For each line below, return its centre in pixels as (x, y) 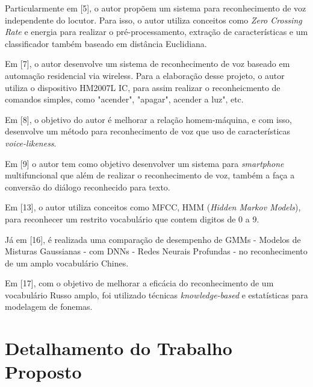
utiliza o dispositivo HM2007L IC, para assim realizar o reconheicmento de (143, 87)
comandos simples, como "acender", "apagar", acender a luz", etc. (124, 99)
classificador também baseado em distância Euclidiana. (106, 43)
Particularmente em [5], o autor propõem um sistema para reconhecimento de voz (156, 8)
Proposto (43, 372)
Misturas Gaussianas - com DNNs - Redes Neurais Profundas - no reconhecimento (156, 251)
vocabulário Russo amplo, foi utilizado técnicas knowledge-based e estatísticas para (156, 294)
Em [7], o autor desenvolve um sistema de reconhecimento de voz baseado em (147, 64)
